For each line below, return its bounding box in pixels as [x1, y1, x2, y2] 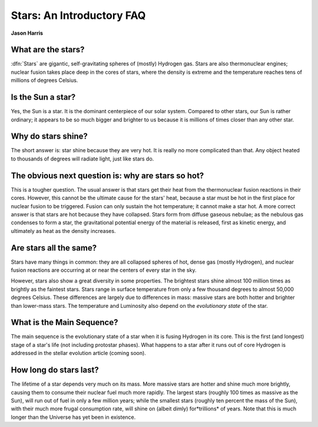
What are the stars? [11, 45, 85, 55]
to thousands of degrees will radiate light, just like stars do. [11, 155, 154, 162]
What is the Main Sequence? [11, 317, 118, 327]
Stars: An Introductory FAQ [11, 9, 146, 22]
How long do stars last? [11, 365, 100, 375]
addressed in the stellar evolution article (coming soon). [11, 350, 147, 357]
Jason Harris [11, 29, 44, 37]
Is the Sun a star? [11, 92, 76, 103]
